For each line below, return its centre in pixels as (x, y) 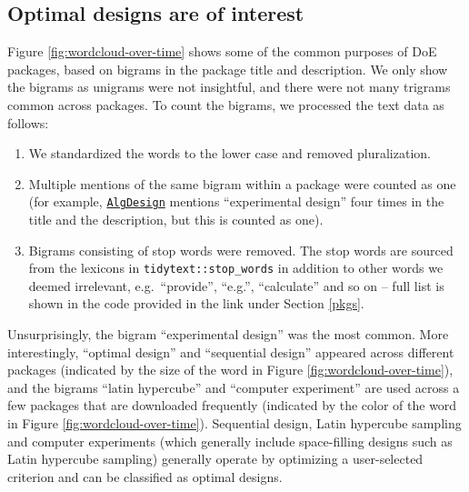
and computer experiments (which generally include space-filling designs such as (230, 441)
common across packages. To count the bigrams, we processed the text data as (226, 104)
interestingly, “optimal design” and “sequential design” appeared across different (231, 351)
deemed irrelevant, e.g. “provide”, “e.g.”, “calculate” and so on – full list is (236, 285)
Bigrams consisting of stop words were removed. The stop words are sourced (241, 250)
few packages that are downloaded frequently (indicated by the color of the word (232, 405)
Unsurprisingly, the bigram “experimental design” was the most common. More (228, 334)
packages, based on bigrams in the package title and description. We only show (228, 69)
